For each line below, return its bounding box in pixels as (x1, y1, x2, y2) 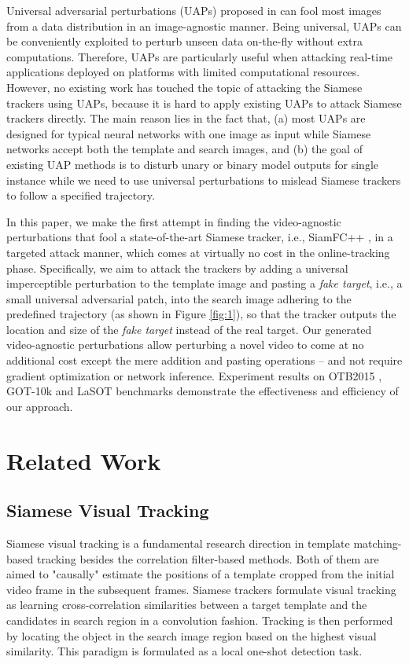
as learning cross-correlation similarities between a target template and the (6, 596, 367, 613)
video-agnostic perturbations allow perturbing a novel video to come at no (6, 336, 364, 353)
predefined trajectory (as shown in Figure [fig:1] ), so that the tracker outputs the (6, 306, 396, 322)
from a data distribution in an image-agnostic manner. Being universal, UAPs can (6, 17, 402, 34)
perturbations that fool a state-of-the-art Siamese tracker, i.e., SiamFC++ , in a (6, 229, 393, 245)
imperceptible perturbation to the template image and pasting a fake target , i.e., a (6, 275, 403, 292)
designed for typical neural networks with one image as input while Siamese (6, 125, 371, 141)
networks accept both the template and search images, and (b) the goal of (6, 141, 363, 157)
